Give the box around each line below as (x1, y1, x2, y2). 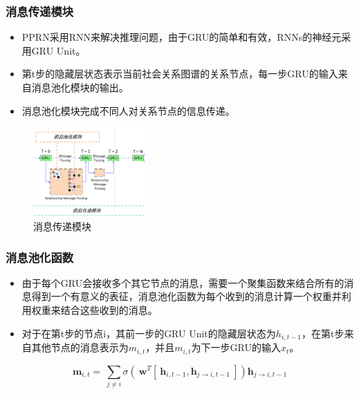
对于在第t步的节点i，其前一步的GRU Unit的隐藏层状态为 (21, 326, 276, 340)
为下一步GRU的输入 (191, 340, 282, 355)
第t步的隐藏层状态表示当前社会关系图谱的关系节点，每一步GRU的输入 (21, 66, 338, 81)
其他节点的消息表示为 (31, 340, 129, 355)
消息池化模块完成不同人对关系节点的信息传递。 (21, 103, 235, 118)
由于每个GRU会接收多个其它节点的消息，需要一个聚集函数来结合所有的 (21, 275, 344, 290)
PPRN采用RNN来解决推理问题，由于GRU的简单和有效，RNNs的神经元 (21, 30, 342, 44)
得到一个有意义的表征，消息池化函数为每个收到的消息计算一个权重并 (31, 289, 342, 303)
